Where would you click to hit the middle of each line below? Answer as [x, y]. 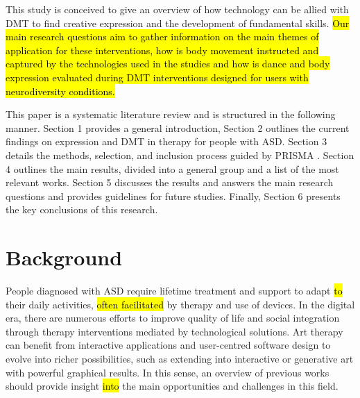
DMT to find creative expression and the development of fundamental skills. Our [178, 23]
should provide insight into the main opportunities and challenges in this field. [172, 386]
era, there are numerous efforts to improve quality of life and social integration [173, 318]
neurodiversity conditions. [60, 91]
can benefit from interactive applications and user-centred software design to [168, 345]
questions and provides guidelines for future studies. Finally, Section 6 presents [173, 196]
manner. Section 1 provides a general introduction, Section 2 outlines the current [178, 127]
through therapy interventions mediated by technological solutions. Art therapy [174, 331]
